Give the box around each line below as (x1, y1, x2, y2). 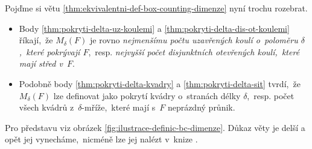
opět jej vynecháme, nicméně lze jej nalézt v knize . (5, 133, 198, 145)
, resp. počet (247, 89, 294, 102)
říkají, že (19, 34, 53, 46)
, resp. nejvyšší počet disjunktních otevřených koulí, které (88, 45, 300, 58)
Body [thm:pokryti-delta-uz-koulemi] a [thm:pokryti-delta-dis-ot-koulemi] (19, 22, 290, 34)
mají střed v (19, 57, 63, 70)
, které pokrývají (19, 45, 80, 58)
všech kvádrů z (19, 101, 74, 114)
